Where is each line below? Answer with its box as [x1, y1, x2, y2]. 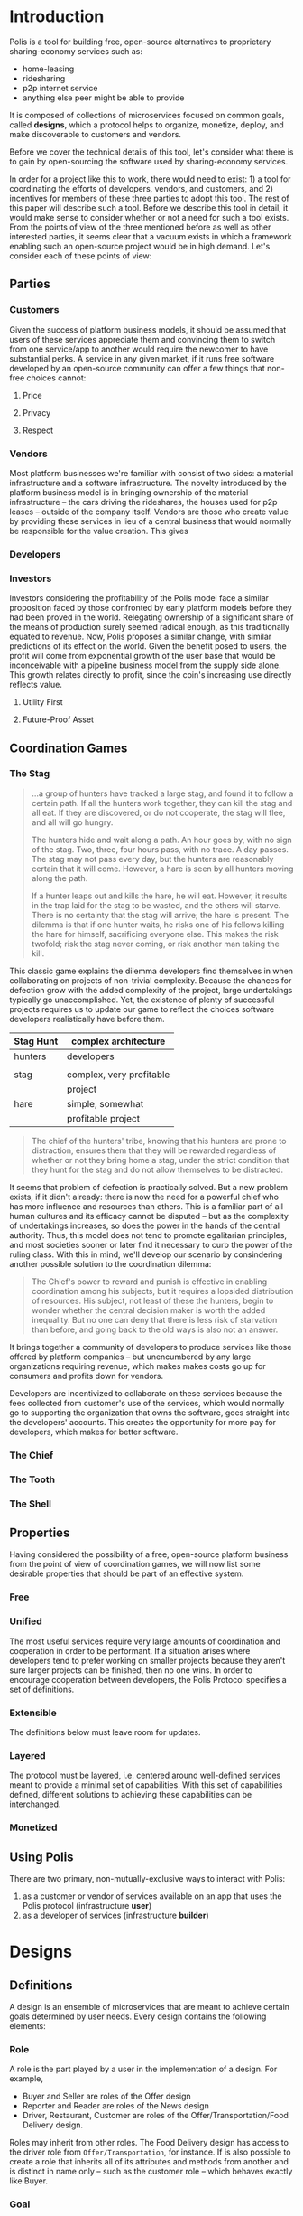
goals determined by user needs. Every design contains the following [9, 2011, 267, 2022]
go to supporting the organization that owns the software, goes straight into [9, 1407, 290, 1418]
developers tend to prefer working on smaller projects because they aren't [9, 1655, 286, 1666]
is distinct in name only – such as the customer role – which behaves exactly [9, 2166, 293, 2177]
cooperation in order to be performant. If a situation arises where [9, 1645, 251, 1656]
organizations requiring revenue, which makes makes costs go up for [9, 1360, 266, 1371]
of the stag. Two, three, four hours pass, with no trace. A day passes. [31, 843, 289, 855]
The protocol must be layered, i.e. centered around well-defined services [9, 1770, 281, 1781]
